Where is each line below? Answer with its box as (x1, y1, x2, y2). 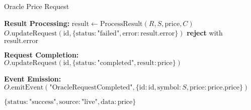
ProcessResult (100, 20, 143, 27)
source (59, 98, 78, 105)
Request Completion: (4, 49, 79, 59)
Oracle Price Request (4, 1, 69, 11)
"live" (81, 98, 98, 105)
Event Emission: (4, 73, 61, 84)
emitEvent (11, 83, 44, 91)
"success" (29, 98, 56, 105)
